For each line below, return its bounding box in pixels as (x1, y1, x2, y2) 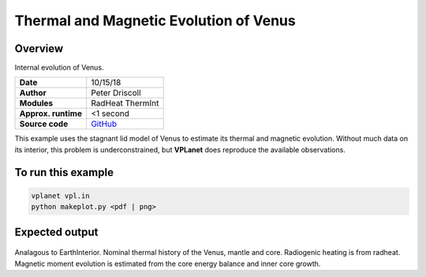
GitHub (91, 118, 118, 129)
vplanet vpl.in (31, 191, 90, 200)
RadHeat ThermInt (91, 98, 159, 109)
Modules (19, 98, 54, 109)
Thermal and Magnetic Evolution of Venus (14, 12, 296, 29)
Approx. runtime (19, 108, 83, 119)
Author (19, 88, 47, 99)
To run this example (14, 166, 114, 179)
